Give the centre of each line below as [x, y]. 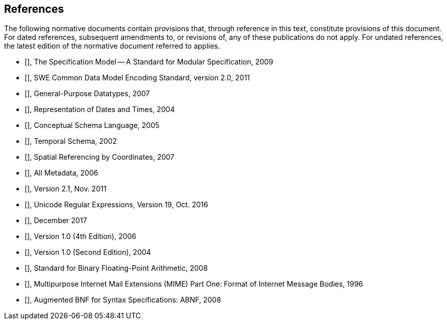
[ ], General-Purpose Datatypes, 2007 [87, 94]
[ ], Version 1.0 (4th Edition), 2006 [81, 236]
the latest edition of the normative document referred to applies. [112, 46]
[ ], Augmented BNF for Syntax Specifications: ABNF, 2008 [123, 300]
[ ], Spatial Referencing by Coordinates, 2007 [100, 157]
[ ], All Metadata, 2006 [61, 173]
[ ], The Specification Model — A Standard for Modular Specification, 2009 [149, 62]
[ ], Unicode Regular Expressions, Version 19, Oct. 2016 [116, 205]
